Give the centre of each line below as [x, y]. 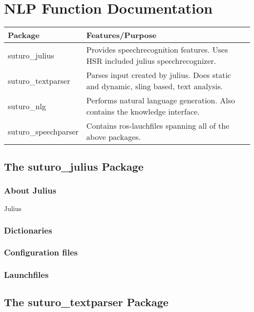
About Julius [30, 190]
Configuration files [41, 252]
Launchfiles [26, 275]
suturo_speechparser [43, 131]
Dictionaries [28, 230]
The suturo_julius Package [74, 166]
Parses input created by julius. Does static [159, 75]
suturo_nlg [27, 106]
